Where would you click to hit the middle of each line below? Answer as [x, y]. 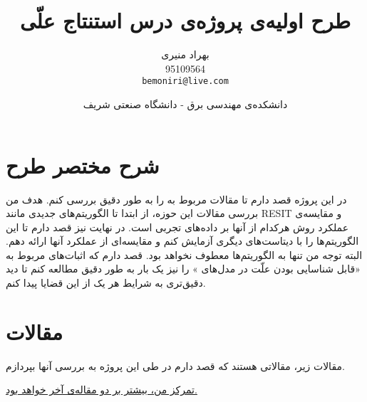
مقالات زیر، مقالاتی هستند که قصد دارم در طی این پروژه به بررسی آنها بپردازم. [175, 365]
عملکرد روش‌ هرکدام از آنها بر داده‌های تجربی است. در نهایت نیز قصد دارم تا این [177, 227]
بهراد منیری [185, 54]
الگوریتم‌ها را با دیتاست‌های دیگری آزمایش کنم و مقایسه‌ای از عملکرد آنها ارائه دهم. [182, 241]
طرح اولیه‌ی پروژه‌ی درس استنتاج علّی [185, 20]
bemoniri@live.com [185, 81]
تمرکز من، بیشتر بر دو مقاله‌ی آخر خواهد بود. [102, 390]
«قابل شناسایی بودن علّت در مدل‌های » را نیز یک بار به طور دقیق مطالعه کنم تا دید [183, 269]
